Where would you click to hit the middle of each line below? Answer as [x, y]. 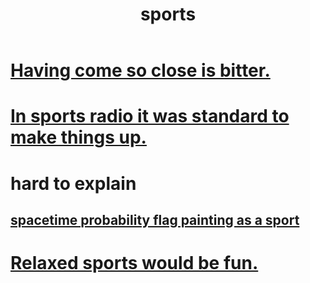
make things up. [78, 137]
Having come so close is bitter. [140, 70]
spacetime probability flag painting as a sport [155, 219]
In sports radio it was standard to [150, 116]
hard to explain [73, 183]
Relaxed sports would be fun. [134, 263]
